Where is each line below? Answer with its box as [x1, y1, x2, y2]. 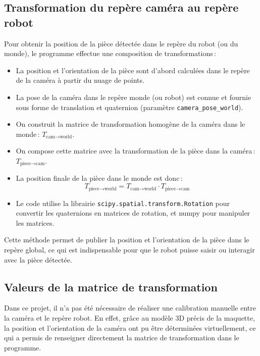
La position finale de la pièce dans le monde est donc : [16, 173, 183, 183]
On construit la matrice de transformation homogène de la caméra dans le [16, 119, 245, 129]
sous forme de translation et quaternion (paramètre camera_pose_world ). [16, 101, 243, 112]
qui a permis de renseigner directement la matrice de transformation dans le [4, 332, 239, 343]
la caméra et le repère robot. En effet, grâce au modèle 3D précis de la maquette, [4, 312, 255, 323]
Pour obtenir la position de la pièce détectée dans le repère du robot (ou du [4, 38, 238, 48]
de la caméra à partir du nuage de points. [16, 75, 144, 85]
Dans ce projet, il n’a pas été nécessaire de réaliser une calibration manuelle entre [4, 302, 256, 313]
